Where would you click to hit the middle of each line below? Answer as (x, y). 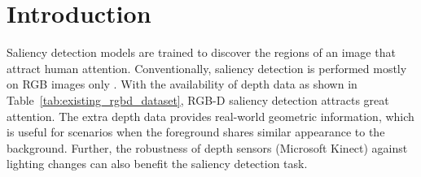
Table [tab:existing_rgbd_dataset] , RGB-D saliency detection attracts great (198, 99)
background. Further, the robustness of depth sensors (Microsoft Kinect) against (207, 147)
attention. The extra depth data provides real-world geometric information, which (210, 116)
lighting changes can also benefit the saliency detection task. (157, 164)
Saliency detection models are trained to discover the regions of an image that (201, 52)
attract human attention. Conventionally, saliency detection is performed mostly (207, 68)
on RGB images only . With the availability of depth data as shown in (182, 84)
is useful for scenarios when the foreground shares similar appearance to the (196, 132)
